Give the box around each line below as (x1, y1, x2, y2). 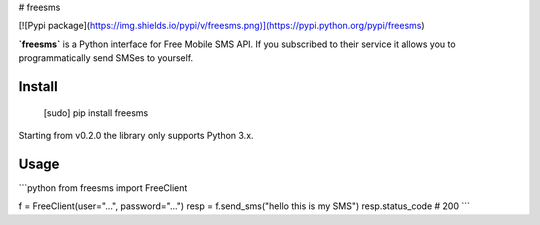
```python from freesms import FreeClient (18, 181, 188, 194)
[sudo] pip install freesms (43, 106, 149, 119)
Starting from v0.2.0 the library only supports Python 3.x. (18, 129, 254, 141)
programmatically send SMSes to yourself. (18, 52, 194, 64)
